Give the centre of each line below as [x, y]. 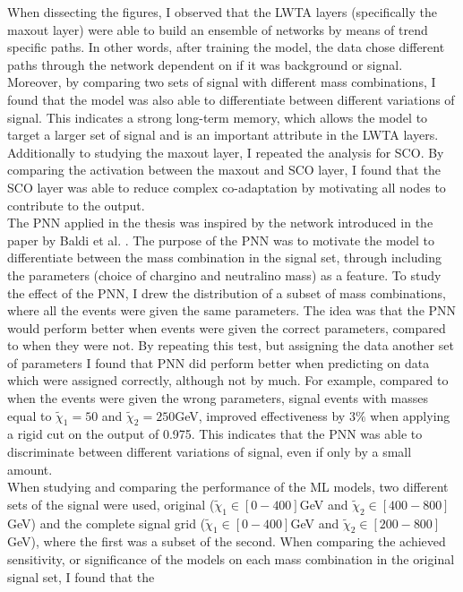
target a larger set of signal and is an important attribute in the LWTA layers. [223, 135]
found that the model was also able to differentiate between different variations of [231, 99]
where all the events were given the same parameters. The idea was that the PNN [232, 310]
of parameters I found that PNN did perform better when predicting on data [219, 362]
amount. [30, 469]
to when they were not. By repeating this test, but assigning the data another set [231, 345]
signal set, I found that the [81, 576]
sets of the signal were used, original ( [111, 504]
